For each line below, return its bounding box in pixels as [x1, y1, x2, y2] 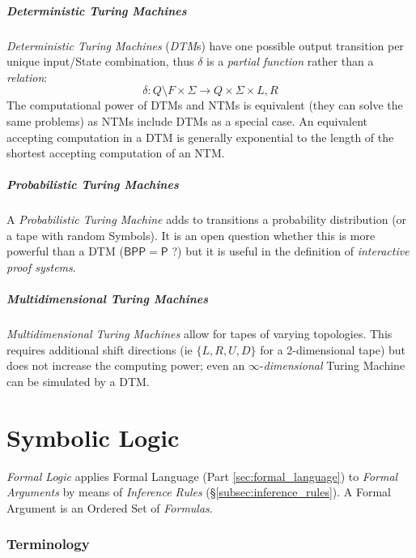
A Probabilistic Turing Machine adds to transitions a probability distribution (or [6, 211, 407, 228]
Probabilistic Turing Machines [6, 176, 179, 193]
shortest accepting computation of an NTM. [6, 144, 225, 161]
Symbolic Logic [6, 420, 180, 453]
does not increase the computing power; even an [6, 357, 245, 374]
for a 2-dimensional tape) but [260, 341, 406, 358]
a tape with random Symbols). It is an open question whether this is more [6, 226, 376, 243]
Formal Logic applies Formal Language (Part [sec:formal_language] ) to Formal [6, 467, 398, 484]
